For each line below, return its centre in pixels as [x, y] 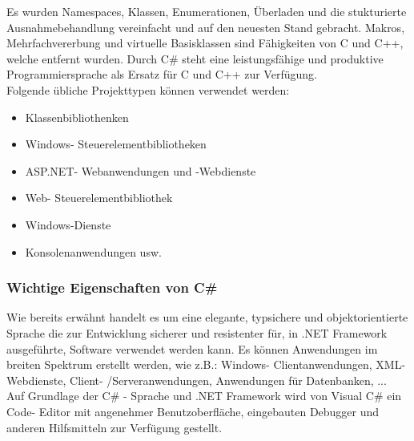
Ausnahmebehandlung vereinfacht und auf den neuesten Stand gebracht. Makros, [206, 27]
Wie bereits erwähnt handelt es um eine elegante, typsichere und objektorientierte [207, 317]
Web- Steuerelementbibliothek [99, 198]
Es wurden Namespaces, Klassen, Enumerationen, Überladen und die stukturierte [207, 11]
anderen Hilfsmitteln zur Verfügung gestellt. [115, 427]
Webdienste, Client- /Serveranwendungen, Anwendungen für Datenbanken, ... [197, 380]
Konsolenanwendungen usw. [93, 251]
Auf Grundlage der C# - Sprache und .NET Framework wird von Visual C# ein [204, 396]
